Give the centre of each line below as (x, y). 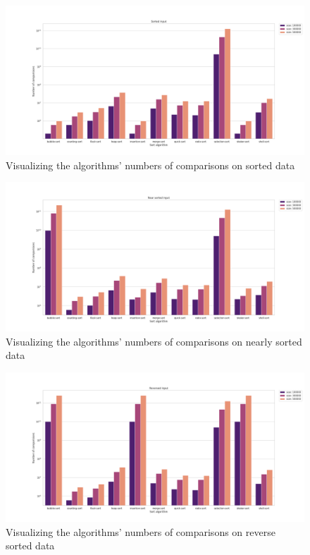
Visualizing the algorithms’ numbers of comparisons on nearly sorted (154, 341)
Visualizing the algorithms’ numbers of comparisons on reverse (141, 531)
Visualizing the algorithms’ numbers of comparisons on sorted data (150, 165)
